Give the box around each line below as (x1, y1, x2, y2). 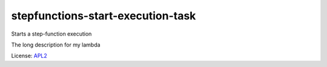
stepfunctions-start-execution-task (11, 9, 196, 22)
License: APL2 (11, 52, 48, 60)
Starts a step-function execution (11, 30, 92, 37)
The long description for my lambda (11, 41, 101, 48)
